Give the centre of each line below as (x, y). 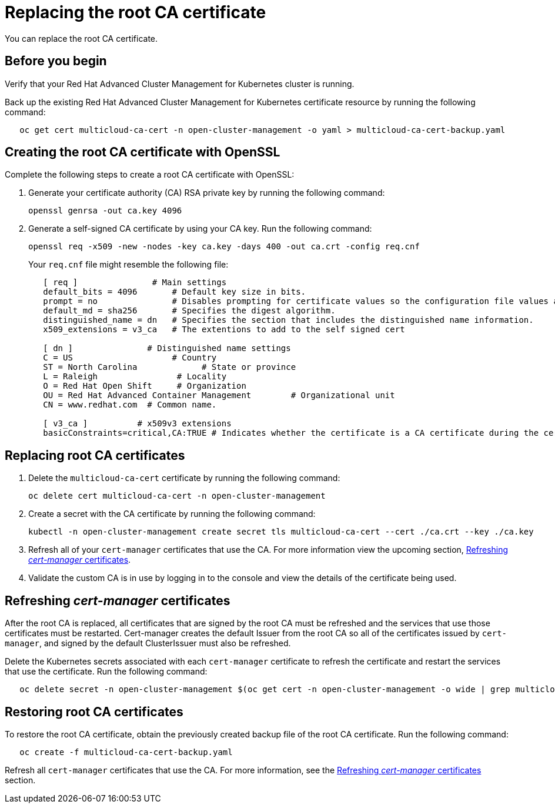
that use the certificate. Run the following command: (106, 672)
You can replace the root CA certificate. (81, 38)
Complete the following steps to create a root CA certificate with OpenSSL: (150, 175)
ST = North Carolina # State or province (170, 367)
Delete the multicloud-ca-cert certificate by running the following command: (184, 478)
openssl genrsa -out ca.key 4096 (105, 211)
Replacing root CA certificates (95, 455)
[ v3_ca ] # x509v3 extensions (137, 424)
